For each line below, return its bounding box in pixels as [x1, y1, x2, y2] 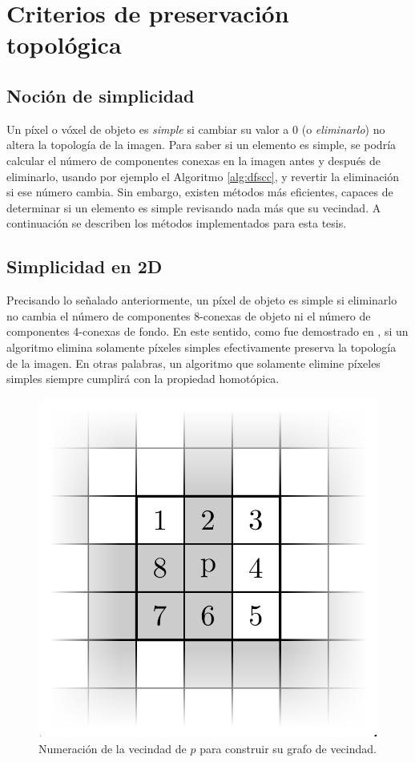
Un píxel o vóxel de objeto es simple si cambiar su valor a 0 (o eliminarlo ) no [6, 120, 385, 137]
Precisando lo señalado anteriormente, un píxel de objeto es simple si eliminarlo [6, 292, 397, 308]
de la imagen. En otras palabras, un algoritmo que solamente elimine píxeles [6, 354, 381, 371]
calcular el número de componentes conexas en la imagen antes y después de [6, 151, 381, 168]
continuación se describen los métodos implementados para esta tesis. [6, 215, 347, 232]
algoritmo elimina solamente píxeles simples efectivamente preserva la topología [6, 338, 397, 355]
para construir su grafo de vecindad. [199, 740, 377, 757]
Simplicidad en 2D [6, 254, 163, 279]
